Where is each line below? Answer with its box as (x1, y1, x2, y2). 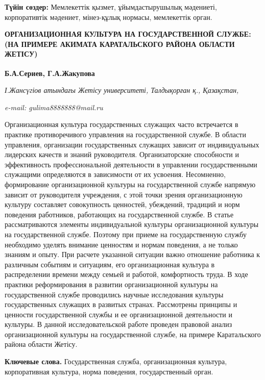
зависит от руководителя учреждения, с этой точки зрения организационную (5, 189, 243, 199)
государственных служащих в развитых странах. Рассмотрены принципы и (5, 299, 237, 310)
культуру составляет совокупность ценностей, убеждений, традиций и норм (5, 199, 240, 210)
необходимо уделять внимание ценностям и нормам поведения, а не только (5, 239, 238, 249)
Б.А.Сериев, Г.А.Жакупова (5, 67, 95, 78)
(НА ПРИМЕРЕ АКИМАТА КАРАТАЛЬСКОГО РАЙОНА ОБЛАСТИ (5, 38, 235, 49)
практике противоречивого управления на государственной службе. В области (5, 129, 246, 139)
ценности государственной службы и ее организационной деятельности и (5, 309, 233, 319)
